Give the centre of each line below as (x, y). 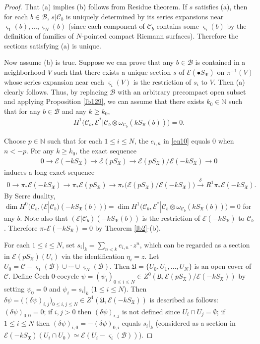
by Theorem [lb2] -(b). (128, 227)
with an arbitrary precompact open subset (182, 91)
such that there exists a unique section (112, 72)
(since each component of (106, 26)
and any (74, 111)
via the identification (93, 256)
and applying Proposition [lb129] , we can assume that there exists (104, 101)
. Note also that (44, 218)
